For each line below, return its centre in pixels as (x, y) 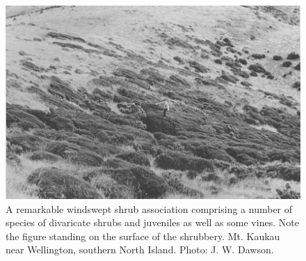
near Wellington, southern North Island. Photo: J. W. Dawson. (140, 250)
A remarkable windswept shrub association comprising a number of (149, 208)
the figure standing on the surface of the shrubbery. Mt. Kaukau (143, 236)
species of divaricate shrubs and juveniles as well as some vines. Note (152, 222)
